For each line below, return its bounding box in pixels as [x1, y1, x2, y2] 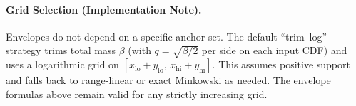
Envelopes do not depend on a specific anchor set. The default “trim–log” [6, 28, 327, 43]
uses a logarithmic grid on [6, 57, 119, 72]
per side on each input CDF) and [201, 43, 347, 58]
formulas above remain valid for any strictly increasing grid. [6, 86, 268, 101]
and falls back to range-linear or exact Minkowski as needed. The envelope [6, 73, 331, 88]
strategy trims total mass [6, 43, 116, 58]
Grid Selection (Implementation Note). [6, 1, 202, 16]
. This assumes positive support [212, 57, 350, 72]
